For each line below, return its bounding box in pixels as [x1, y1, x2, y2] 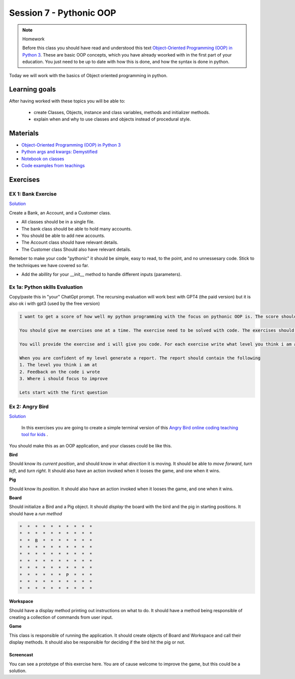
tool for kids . [21, 432, 48, 438]
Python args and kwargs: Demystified [21, 149, 98, 155]
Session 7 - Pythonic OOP [9, 7, 117, 18]
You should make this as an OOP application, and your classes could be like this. [9, 443, 172, 448]
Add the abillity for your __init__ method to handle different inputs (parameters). [21, 271, 182, 277]
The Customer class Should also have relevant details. [21, 246, 131, 252]
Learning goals [9, 85, 56, 93]
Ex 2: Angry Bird [9, 403, 49, 410]
